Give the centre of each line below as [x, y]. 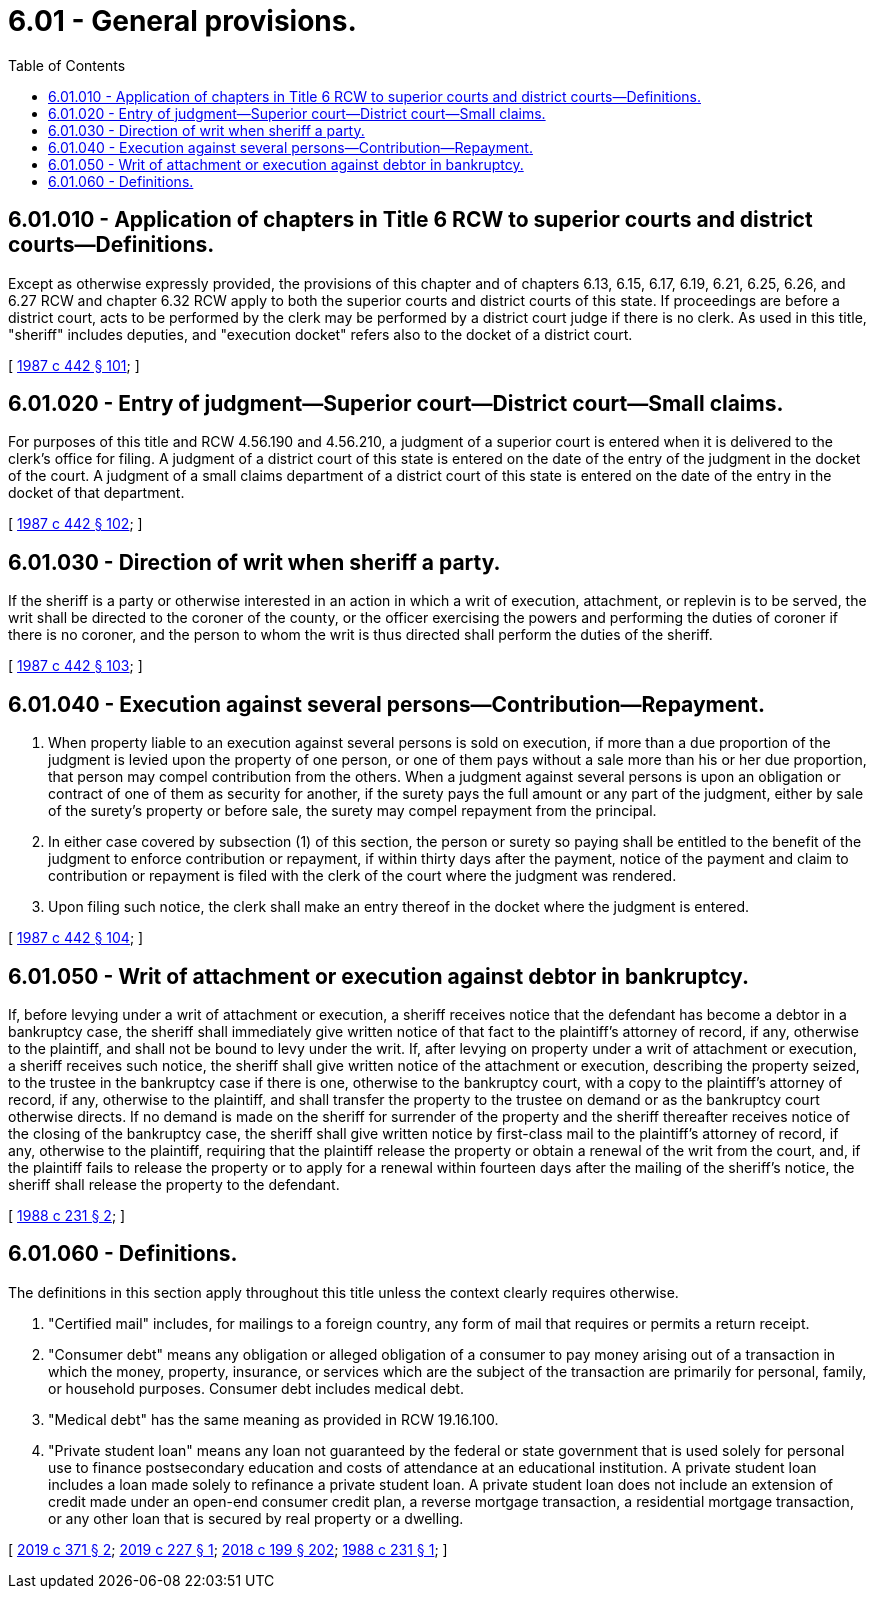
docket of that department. [96, 493]
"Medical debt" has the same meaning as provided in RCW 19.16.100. [273, 1419]
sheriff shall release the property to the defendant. [174, 1184]
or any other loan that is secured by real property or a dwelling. [256, 1518]
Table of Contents [67, 65]
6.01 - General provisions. [182, 21]
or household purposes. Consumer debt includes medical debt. [256, 1388]
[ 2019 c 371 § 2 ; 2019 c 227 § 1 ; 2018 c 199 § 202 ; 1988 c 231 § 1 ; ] [228, 1549]
